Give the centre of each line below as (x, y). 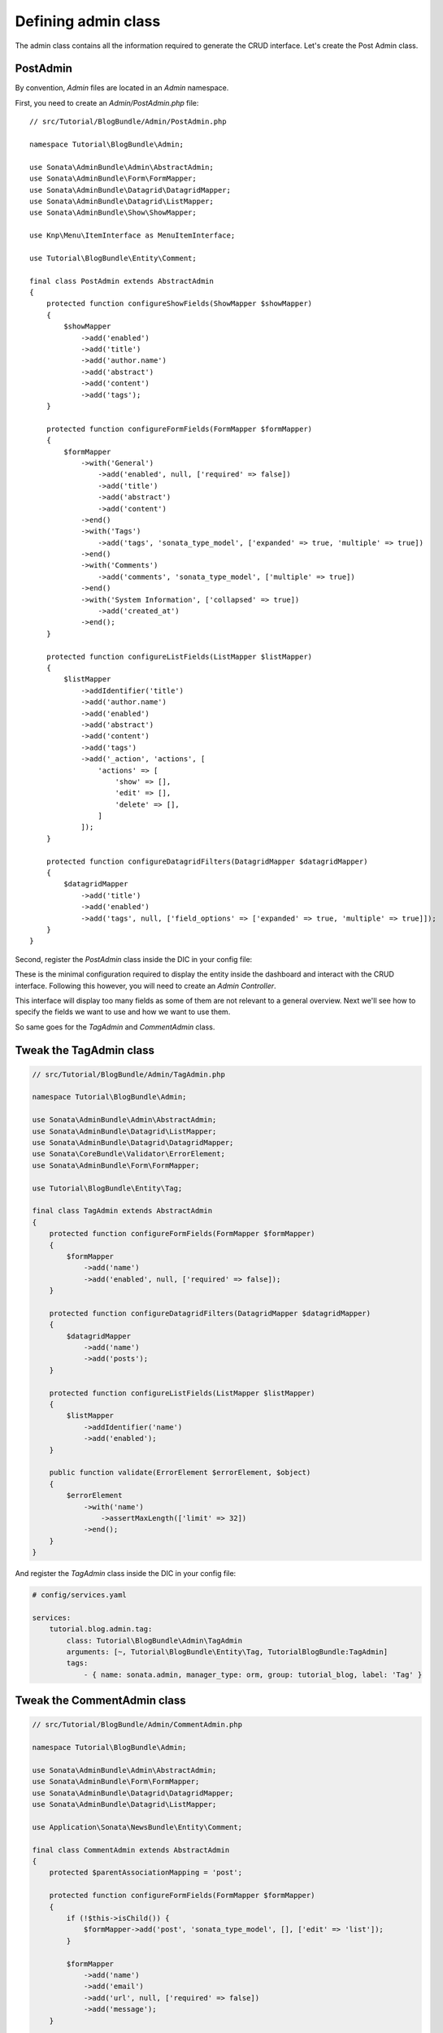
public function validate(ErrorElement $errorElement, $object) (180, 1473)
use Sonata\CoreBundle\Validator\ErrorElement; (128, 1154)
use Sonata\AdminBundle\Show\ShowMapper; (113, 213)
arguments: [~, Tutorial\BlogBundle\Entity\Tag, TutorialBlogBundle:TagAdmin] (227, 1652)
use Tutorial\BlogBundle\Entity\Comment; (113, 258)
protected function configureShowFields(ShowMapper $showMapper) (179, 304)
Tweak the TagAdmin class (85, 1050)
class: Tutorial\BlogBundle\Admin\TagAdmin (154, 1640)
